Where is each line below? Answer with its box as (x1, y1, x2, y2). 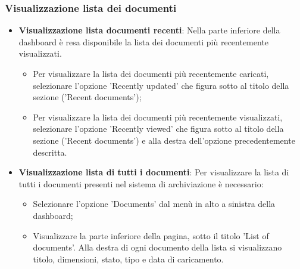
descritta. (33, 146, 67, 158)
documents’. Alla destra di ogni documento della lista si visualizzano (33, 241, 282, 253)
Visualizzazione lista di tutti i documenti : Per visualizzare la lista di (18, 166, 289, 178)
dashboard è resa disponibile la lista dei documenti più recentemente (18, 35, 269, 48)
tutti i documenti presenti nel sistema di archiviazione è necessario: (18, 177, 264, 190)
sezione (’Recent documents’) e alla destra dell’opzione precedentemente (33, 134, 295, 146)
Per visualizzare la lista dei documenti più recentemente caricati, (33, 67, 269, 79)
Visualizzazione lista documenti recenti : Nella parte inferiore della (18, 24, 280, 36)
